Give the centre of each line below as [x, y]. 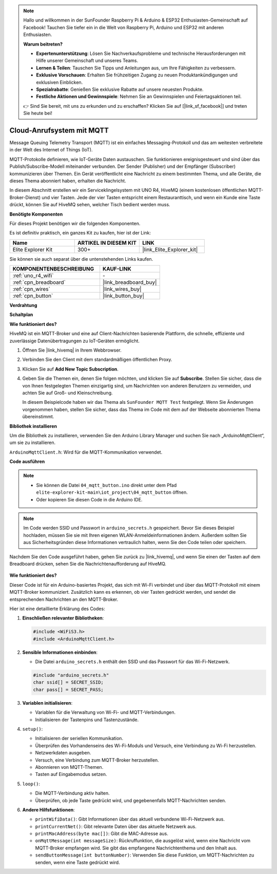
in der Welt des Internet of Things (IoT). [51, 150]
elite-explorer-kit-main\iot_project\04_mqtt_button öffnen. [112, 492]
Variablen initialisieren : [47, 703]
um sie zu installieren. [33, 443]
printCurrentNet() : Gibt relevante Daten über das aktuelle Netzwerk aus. [116, 826]
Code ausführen [27, 461]
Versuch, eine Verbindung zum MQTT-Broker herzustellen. [97, 760]
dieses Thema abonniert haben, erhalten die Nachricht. [68, 181]
